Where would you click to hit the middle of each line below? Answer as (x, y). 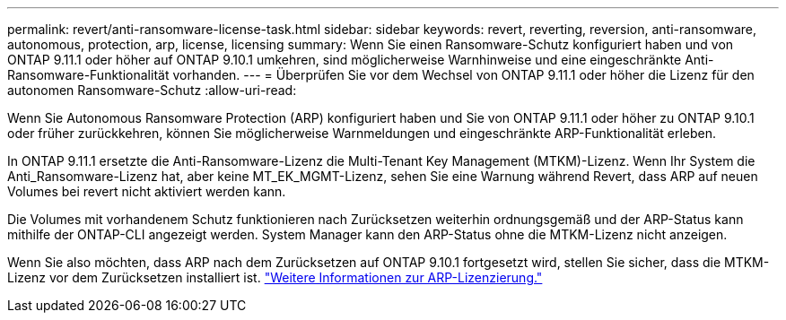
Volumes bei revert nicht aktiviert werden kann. (147, 191)
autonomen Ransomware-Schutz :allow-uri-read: (152, 90)
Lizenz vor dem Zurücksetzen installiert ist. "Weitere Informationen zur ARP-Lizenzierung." (275, 277)
